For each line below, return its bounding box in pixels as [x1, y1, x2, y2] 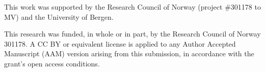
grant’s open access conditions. [4, 58, 100, 68]
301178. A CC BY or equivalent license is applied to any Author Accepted [4, 38, 236, 49]
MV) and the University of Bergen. [4, 11, 114, 22]
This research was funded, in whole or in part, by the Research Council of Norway [4, 28, 261, 39]
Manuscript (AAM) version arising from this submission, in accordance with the [4, 48, 254, 59]
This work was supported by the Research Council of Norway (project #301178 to [4, 2, 261, 12]
